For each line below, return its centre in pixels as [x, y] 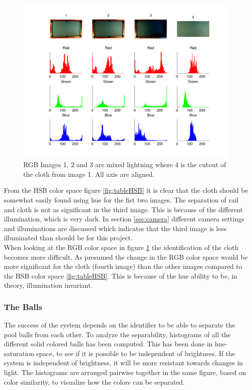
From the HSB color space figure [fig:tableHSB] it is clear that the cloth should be [126, 190]
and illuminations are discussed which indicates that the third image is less [115, 228]
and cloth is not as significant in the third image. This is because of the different [124, 209]
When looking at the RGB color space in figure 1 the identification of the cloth [121, 247]
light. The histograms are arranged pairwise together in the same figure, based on [125, 372]
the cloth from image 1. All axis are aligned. [89, 174]
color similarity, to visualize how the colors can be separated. [94, 382]
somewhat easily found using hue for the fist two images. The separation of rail [121, 199]
